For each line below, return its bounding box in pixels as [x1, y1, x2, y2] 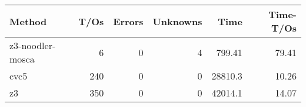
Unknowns [152, 14, 202, 28]
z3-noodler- [9, 39, 56, 52]
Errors [113, 14, 144, 28]
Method [9, 14, 47, 28]
